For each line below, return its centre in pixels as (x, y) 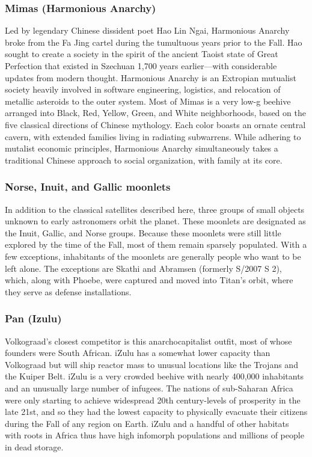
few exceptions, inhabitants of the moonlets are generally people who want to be (153, 256)
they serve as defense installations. (68, 291)
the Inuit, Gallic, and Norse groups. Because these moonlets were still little (143, 232)
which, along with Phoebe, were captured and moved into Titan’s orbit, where (149, 280)
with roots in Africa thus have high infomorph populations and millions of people (154, 435)
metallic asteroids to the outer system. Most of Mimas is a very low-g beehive (148, 101)
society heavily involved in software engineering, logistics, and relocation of (143, 89)
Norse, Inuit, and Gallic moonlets (88, 187)
